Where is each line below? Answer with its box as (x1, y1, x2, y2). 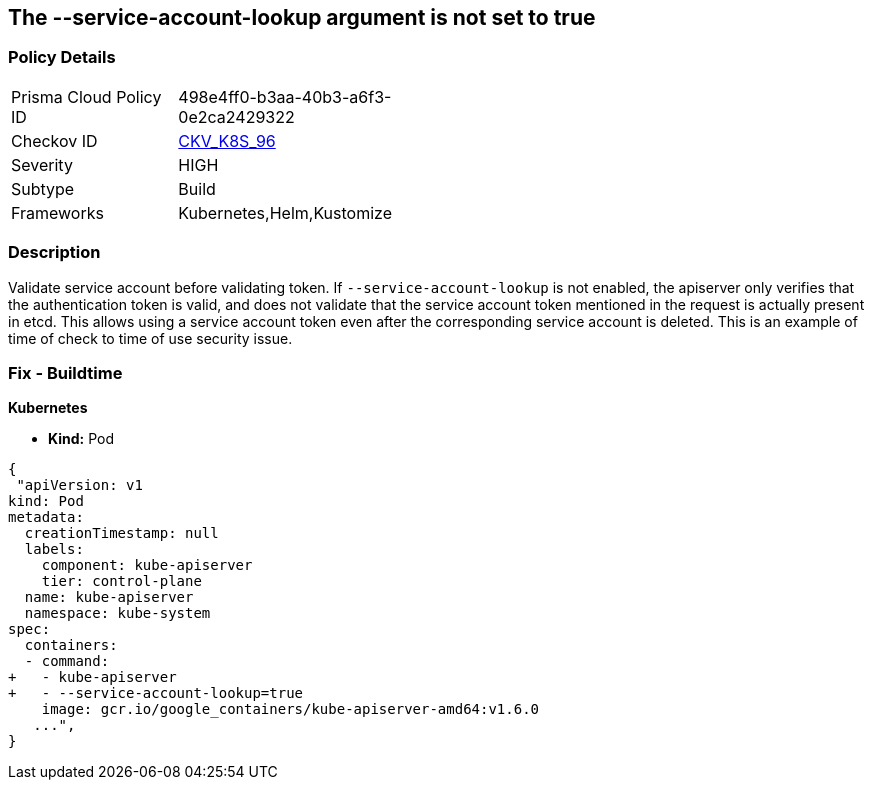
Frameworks (11, 202, 104, 223)
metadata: (8, 509, 84, 526)
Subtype (11, 178, 75, 199)
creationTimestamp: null (24, 525, 219, 542)
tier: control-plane (41, 573, 202, 590)
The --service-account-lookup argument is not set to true (8, 5, 596, 30)
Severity (11, 154, 73, 175)
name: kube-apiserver (24, 589, 194, 606)
